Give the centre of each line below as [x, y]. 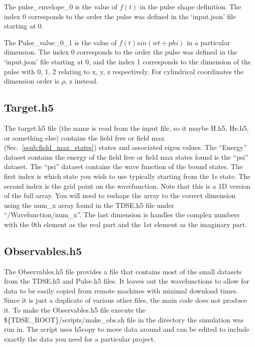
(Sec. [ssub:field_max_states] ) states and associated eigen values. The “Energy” [126, 147]
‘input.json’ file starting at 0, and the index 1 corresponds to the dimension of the [127, 61]
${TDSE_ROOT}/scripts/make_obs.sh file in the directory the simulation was [124, 319]
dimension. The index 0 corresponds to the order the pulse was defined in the [121, 52]
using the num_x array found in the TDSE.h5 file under [89, 205]
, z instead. [82, 81]
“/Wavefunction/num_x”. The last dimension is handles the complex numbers [122, 215]
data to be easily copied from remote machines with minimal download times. [121, 290]
